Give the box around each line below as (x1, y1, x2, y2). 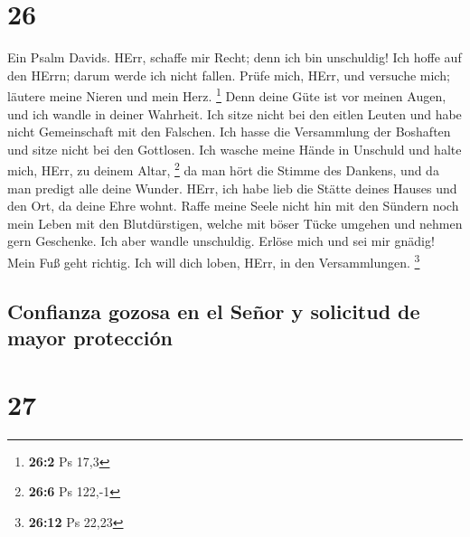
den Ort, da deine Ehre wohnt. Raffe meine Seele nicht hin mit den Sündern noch (7, 196, 459, 215)
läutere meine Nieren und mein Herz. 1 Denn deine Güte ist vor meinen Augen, (7, 84, 446, 105)
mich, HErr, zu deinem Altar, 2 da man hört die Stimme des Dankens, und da (7, 158, 439, 179)
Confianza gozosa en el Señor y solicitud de (7, 297, 420, 325)
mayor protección (7, 324, 173, 351)
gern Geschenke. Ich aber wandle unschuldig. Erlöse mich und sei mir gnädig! (7, 231, 435, 250)
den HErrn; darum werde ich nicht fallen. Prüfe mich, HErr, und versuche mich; (7, 65, 450, 84)
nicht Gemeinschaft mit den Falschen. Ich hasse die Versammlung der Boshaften (7, 122, 451, 141)
